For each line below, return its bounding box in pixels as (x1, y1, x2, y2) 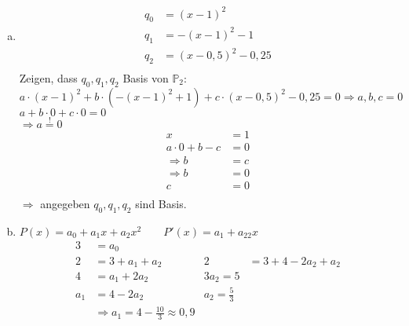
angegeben (40, 196, 90, 212)
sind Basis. (135, 196, 187, 212)
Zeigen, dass (19, 70, 78, 86)
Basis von (122, 70, 169, 86)
